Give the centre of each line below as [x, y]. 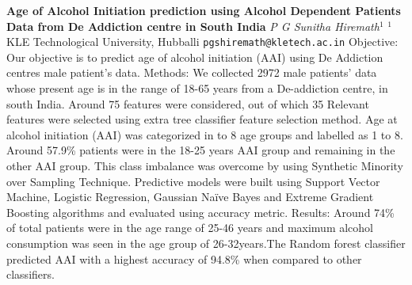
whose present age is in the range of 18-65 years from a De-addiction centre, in [197, 88]
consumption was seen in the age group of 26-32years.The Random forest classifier [206, 243]
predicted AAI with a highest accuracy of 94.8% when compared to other [184, 258]
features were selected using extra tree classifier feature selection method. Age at [202, 119]
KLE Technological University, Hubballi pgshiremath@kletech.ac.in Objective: [202, 42]
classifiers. [31, 274]
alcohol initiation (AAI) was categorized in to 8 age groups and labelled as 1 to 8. [205, 134]
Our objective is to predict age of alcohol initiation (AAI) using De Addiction [195, 57]
